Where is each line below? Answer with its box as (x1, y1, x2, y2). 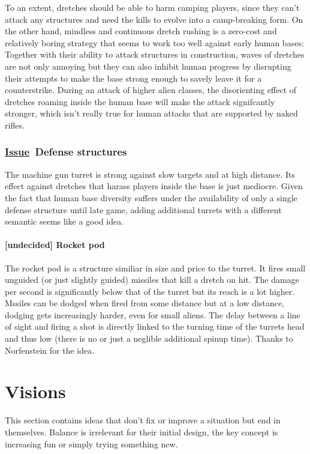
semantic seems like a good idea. (5, 215, 124, 228)
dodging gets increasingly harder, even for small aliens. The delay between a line (5, 308, 300, 321)
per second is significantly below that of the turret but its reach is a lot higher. (5, 285, 295, 297)
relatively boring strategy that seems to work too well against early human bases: (5, 36, 304, 49)
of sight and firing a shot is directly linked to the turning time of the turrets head (5, 320, 305, 333)
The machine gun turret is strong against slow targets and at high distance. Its (5, 168, 296, 180)
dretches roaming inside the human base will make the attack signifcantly (5, 95, 275, 107)
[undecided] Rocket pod (5, 238, 105, 251)
